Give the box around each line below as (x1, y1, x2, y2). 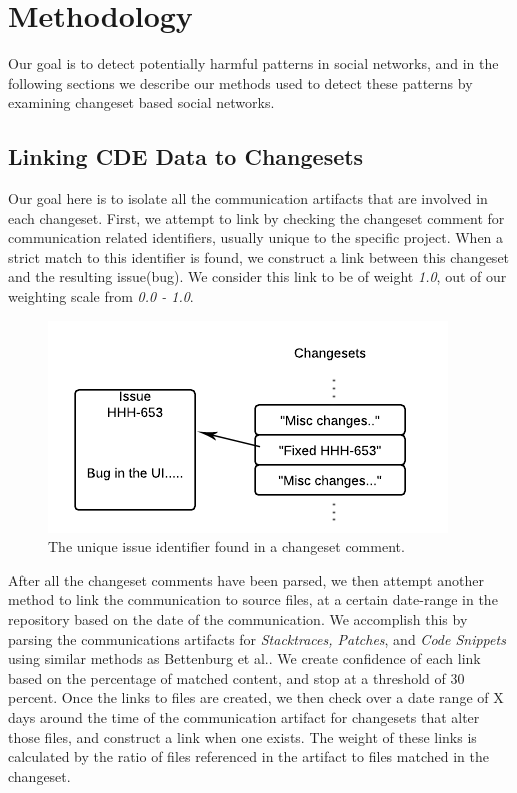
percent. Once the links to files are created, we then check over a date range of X (8, 687, 504, 708)
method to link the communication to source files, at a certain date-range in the (8, 589, 498, 610)
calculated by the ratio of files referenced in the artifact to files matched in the (8, 746, 489, 767)
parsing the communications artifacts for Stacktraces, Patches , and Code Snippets (8, 628, 506, 649)
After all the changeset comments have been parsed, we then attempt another (8, 569, 484, 590)
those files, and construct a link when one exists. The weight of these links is (8, 726, 477, 747)
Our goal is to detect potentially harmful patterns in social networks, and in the (8, 53, 499, 74)
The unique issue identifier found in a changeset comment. (48, 536, 405, 557)
